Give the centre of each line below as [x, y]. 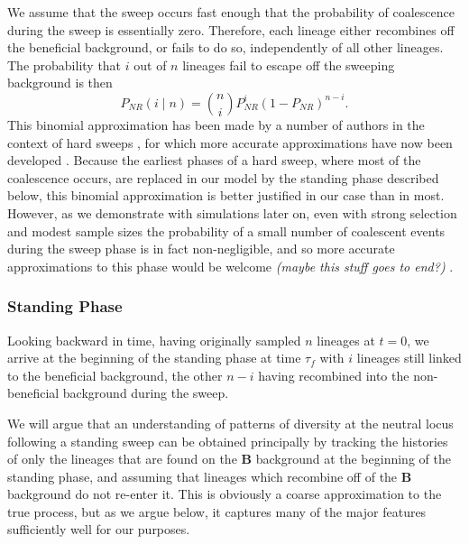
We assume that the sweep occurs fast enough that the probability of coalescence [231, 12]
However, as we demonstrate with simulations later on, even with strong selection [232, 212]
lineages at [346, 340]
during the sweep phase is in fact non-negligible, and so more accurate [201, 249]
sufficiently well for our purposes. [99, 529]
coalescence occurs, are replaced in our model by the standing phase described [223, 177]
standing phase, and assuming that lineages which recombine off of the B [210, 476]
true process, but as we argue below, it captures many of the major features [217, 511]
